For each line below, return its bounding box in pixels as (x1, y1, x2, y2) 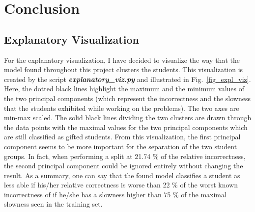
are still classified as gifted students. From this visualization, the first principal (4, 132, 241, 142)
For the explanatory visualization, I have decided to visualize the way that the (4, 54, 240, 65)
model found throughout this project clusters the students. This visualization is (4, 64, 243, 75)
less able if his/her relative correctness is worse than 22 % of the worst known (4, 180, 238, 190)
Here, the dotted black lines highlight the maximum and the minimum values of (4, 83, 245, 94)
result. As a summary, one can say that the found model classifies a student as (4, 170, 240, 180)
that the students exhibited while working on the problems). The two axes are (4, 103, 239, 113)
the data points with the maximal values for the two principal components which (4, 122, 248, 132)
